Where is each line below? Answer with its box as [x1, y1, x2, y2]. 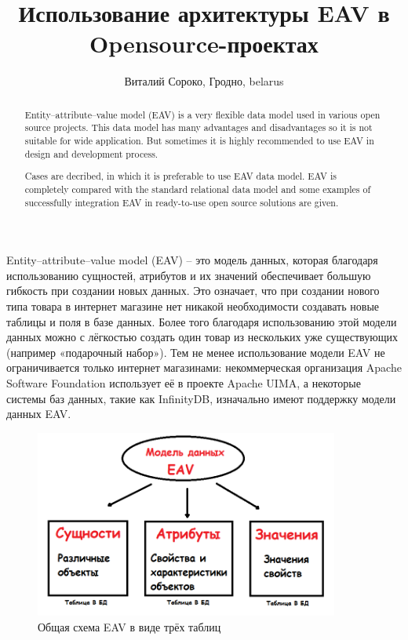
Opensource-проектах [89, 27, 319, 60]
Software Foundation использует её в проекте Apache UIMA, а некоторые [6, 374, 361, 391]
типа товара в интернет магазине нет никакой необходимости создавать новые [6, 297, 380, 314]
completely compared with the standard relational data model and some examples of [24, 182, 371, 195]
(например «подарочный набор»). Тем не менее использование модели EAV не [6, 344, 385, 360]
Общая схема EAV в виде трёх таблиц [38, 618, 221, 635]
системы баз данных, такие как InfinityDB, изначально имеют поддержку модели [6, 390, 396, 406]
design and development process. [24, 147, 158, 160]
